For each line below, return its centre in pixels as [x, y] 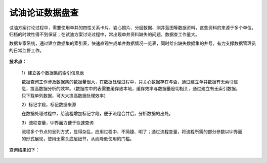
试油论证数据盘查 [44, 13]
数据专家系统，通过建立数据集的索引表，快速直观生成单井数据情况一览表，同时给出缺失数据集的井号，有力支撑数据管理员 [133, 43]
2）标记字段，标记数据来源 [49, 105]
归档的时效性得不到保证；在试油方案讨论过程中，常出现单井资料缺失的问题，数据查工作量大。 [104, 34]
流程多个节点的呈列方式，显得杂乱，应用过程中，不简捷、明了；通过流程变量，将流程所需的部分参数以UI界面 [132, 132]
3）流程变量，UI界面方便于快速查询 [58, 123]
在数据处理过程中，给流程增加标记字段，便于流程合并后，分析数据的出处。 [97, 114]
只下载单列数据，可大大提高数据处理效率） [65, 96]
